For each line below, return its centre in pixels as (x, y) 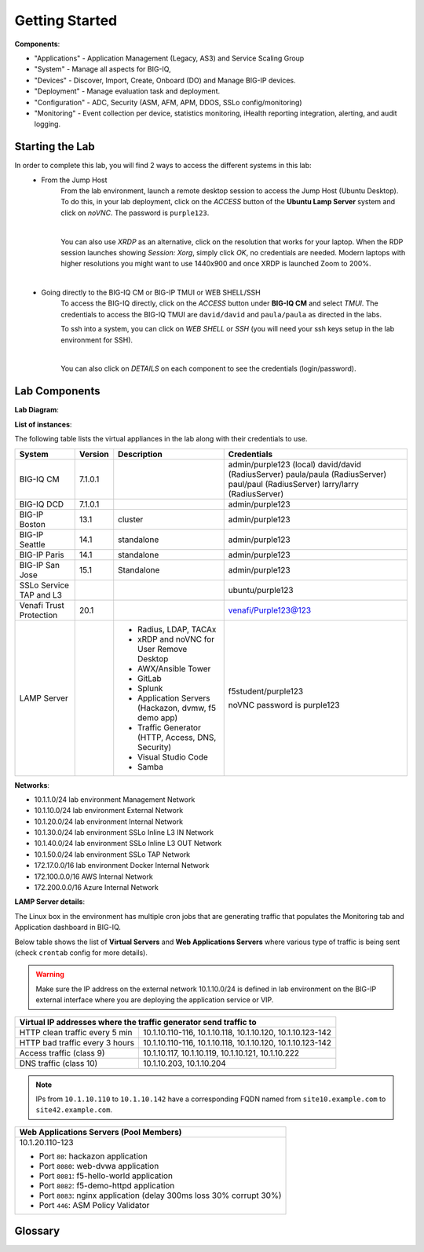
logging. (48, 124)
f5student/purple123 (266, 691)
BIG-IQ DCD (42, 504)
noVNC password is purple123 (284, 705)
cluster (131, 519)
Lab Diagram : (37, 410)
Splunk (150, 688)
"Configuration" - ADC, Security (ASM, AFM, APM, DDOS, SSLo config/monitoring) (168, 102)
